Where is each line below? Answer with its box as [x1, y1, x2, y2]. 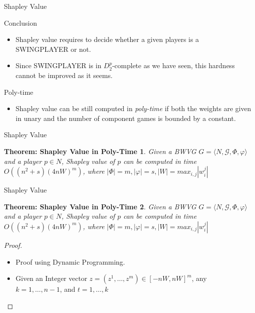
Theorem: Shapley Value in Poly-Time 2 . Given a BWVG [4, 201, 196, 211]
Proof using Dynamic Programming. [15, 256, 125, 267]
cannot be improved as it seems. [15, 70, 113, 80]
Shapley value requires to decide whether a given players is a [15, 34, 199, 44]
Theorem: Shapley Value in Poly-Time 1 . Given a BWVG [4, 146, 196, 156]
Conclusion [4, 17, 37, 28]
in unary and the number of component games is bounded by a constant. [15, 113, 236, 123]
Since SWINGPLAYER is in [15, 60, 102, 71]
